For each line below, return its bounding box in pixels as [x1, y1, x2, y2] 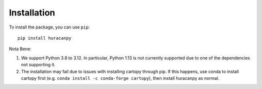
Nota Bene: [9, 46, 32, 52]
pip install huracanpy [17, 35, 72, 41]
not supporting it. [21, 62, 56, 68]
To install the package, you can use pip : [9, 24, 90, 30]
